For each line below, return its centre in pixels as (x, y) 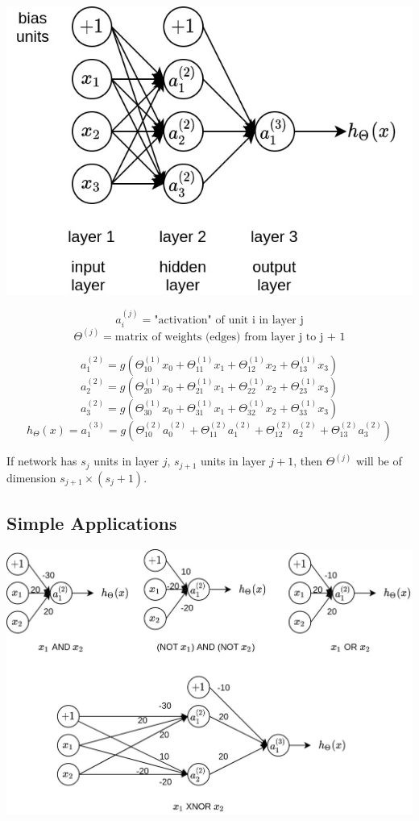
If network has (42, 461)
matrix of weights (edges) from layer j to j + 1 (230, 337)
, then (308, 461)
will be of (379, 461)
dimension (31, 477)
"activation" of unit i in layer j (229, 320)
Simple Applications (92, 523)
